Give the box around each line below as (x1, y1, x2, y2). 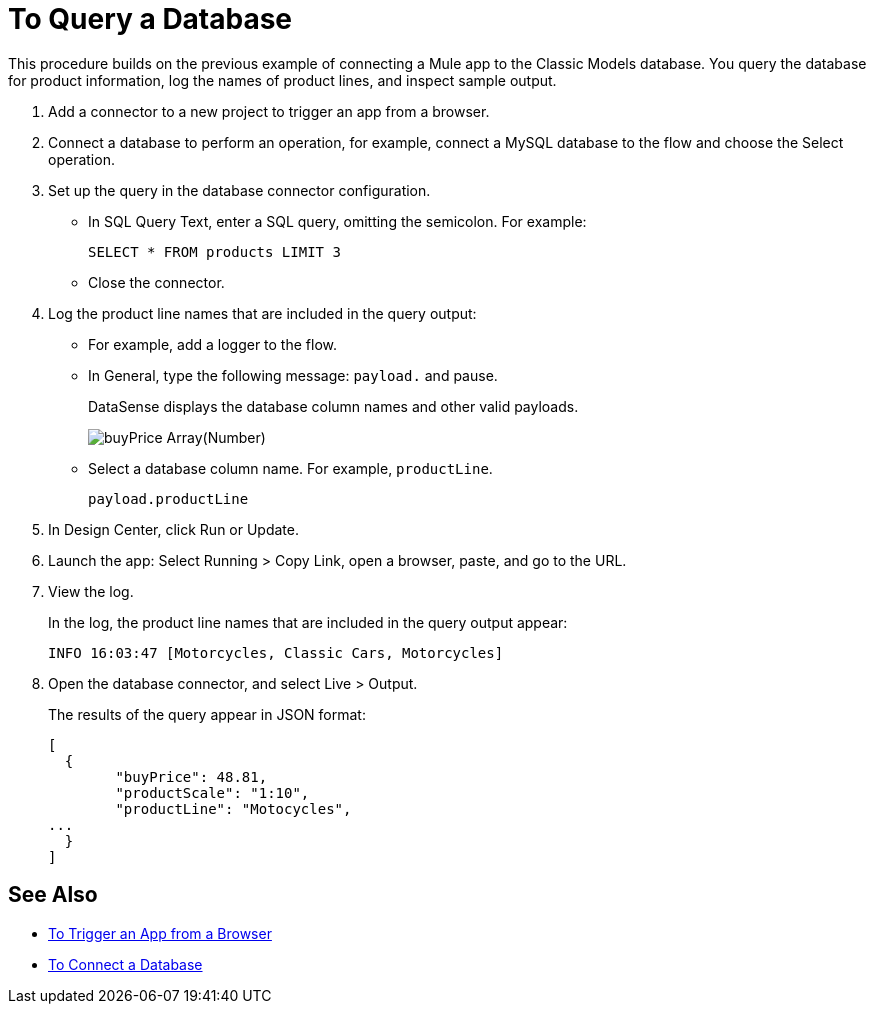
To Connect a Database (48, 955, 203, 973)
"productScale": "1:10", (115, 784, 310, 801)
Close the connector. (88, 273, 225, 291)
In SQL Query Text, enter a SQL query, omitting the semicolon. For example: (88, 212, 587, 230)
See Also (8, 882, 98, 908)
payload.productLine (88, 490, 249, 507)
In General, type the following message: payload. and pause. (88, 366, 498, 384)
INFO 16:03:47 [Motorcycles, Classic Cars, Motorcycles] (48, 644, 504, 661)
